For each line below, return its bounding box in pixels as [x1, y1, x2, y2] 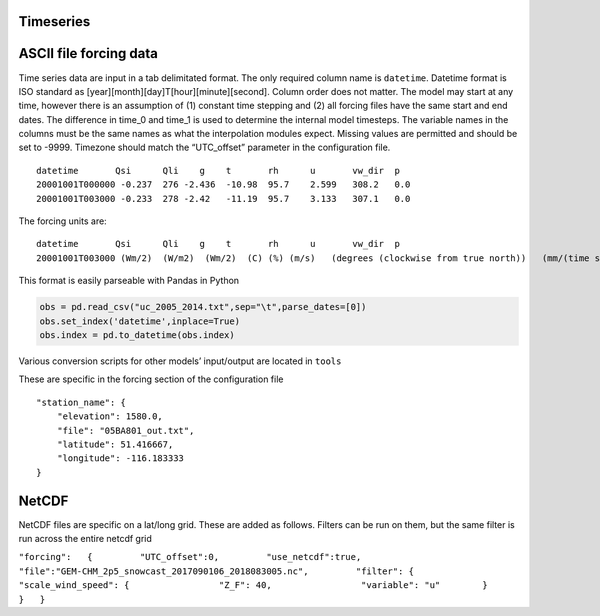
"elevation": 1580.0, [56, 411, 164, 422]
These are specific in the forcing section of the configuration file [18, 373, 284, 385]
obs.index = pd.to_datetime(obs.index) [39, 329, 235, 340]
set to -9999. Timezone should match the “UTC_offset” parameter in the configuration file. [18, 141, 391, 154]
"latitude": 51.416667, [56, 438, 174, 450]
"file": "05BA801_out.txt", [56, 425, 195, 436]
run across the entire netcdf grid [18, 533, 152, 544]
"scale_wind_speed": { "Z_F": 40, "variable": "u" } [18, 580, 489, 591]
